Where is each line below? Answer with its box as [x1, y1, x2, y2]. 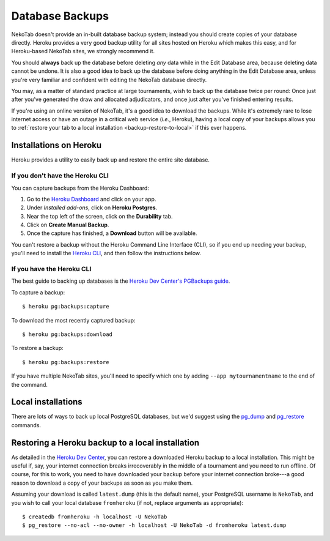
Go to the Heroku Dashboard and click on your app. [26, 195, 156, 203]
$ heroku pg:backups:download [22, 330, 113, 338]
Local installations [11, 397, 82, 407]
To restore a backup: [11, 345, 64, 352]
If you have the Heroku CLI [11, 265, 92, 273]
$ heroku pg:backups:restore [22, 359, 109, 365]
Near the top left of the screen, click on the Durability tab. [26, 212, 174, 220]
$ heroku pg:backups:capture [22, 303, 109, 310]
